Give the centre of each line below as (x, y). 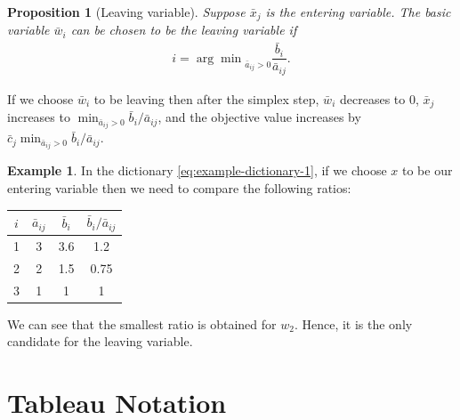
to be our (427, 170)
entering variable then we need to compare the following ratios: (179, 188)
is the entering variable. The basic (358, 12)
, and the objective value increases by (259, 117)
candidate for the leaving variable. (100, 341)
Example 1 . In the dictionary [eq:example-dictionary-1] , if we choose (197, 170)
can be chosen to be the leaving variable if (184, 30)
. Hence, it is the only (353, 323)
